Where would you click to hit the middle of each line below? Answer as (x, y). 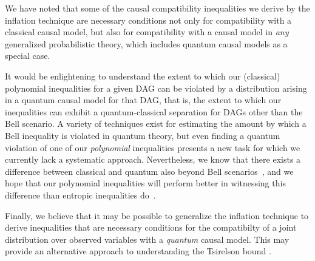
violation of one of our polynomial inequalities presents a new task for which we (153, 147)
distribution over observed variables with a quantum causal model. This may (147, 239)
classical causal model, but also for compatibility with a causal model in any (147, 32)
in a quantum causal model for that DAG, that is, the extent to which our (143, 100)
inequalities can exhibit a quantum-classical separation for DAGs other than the (154, 111)
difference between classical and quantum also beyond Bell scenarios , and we (149, 171)
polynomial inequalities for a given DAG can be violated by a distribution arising (156, 88)
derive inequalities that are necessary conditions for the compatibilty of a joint (151, 227)
